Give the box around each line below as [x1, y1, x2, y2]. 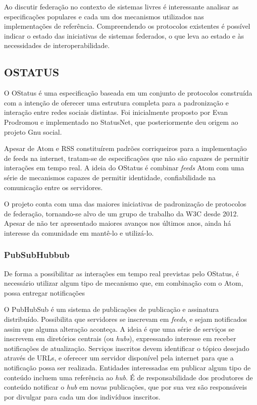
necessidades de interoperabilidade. [4, 40, 110, 51]
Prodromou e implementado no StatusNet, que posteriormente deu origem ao [4, 116, 238, 127]
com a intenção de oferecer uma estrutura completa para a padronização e [4, 97, 229, 107]
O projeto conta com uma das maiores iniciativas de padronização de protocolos [4, 199, 247, 209]
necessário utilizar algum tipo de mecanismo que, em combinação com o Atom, [4, 278, 243, 288]
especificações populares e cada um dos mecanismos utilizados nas [4, 11, 204, 21]
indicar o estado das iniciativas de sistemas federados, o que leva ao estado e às [4, 30, 244, 41]
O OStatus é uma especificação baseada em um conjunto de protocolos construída [4, 88, 253, 98]
